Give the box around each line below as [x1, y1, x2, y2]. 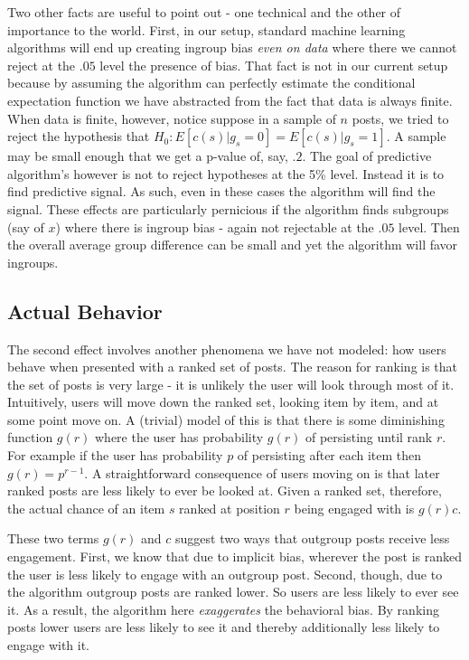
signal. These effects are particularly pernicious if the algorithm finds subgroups [7, 199, 449, 218]
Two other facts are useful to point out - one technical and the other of [7, 3, 401, 21]
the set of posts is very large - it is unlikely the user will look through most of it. [7, 374, 455, 393]
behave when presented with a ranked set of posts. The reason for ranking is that [7, 357, 458, 376]
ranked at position [179, 498, 280, 517]
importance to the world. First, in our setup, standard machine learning [7, 20, 406, 39]
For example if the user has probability [7, 446, 223, 465]
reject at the [7, 55, 76, 74]
